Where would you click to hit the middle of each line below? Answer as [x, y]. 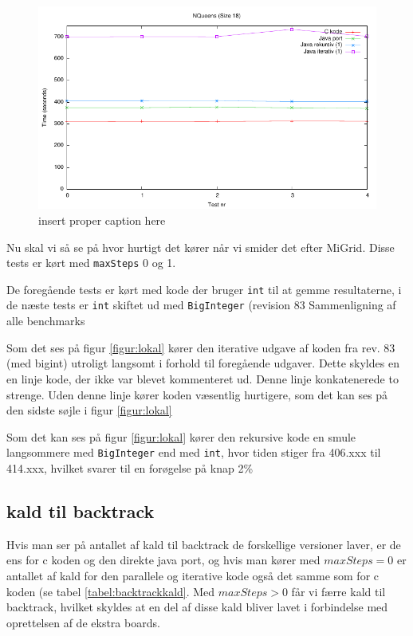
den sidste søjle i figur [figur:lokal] [89, 410]
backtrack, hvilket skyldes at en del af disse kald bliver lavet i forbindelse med [197, 607]
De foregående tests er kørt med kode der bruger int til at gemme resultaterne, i [204, 289]
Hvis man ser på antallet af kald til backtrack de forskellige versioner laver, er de [204, 544]
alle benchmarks [46, 321]
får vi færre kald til [338, 591]
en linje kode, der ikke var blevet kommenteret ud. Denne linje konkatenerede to [203, 378]
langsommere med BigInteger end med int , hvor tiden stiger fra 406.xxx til [194, 452]
